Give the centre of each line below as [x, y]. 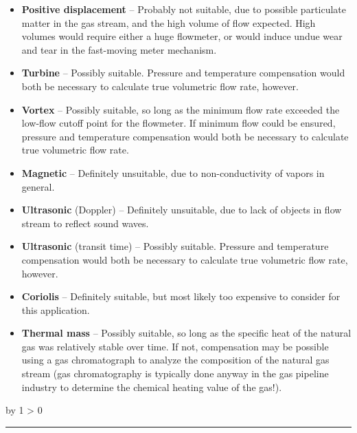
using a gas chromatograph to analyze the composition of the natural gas [175, 360]
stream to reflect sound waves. [85, 223]
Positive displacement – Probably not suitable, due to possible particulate [184, 9]
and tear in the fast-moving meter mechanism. [119, 49]
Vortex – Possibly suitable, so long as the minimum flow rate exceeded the [181, 109]
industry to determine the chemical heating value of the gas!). [152, 387]
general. [38, 186]
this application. [56, 309]
